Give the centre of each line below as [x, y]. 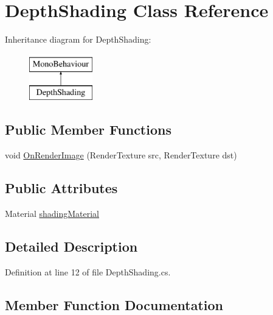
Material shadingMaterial [52, 213]
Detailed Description [71, 246]
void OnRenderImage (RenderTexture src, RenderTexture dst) [121, 155]
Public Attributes [61, 188]
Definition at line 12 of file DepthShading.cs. [88, 271]
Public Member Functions [88, 129]
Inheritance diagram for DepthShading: [78, 39]
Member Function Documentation [114, 304]
